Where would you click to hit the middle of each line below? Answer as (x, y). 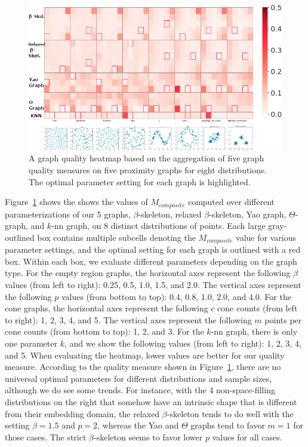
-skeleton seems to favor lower (148, 437)
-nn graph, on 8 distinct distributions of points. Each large (158, 226)
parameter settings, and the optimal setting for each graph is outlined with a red (153, 249)
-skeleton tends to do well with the (230, 413)
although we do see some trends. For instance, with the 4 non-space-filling (140, 390)
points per (283, 319)
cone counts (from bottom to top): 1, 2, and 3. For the (104, 331)
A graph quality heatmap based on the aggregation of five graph (147, 158)
